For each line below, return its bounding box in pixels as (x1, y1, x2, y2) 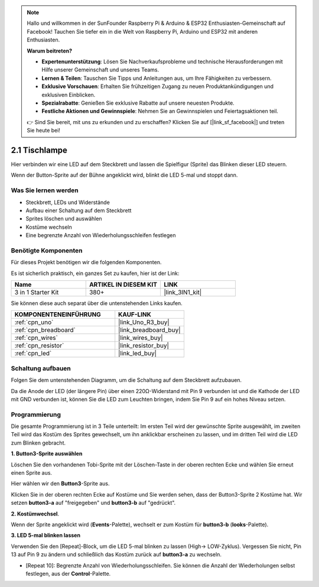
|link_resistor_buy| (118, 342, 170, 350)
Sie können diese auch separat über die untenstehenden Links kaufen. (11, 300, 183, 307)
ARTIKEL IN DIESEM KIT (89, 281, 158, 288)
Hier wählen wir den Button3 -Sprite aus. (11, 480, 110, 487)
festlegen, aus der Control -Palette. (25, 570, 111, 577)
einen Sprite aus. (11, 469, 53, 476)
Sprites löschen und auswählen (25, 215, 103, 222)
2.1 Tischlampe (11, 145, 68, 155)
